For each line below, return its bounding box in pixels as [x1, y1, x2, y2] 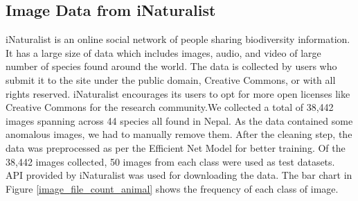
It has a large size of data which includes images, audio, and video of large [6, 45, 321, 60]
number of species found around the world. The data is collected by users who [6, 59, 337, 73]
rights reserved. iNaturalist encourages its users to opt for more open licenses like [6, 86, 350, 101]
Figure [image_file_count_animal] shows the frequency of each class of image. [6, 181, 339, 195]
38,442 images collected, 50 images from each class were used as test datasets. [6, 154, 335, 168]
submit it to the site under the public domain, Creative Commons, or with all [6, 72, 336, 87]
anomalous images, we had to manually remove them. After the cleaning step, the [6, 127, 352, 141]
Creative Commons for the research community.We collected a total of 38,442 [6, 100, 334, 114]
